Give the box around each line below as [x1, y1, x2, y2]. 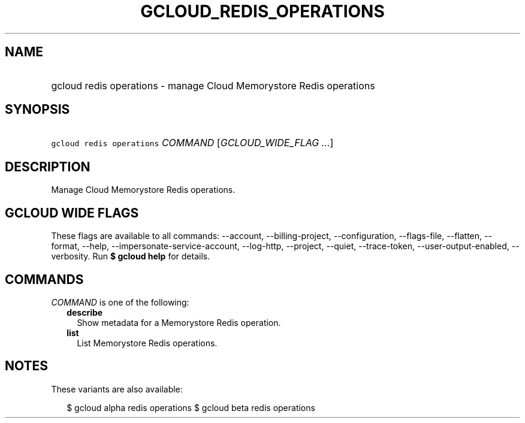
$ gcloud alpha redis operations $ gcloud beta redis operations [67, 402, 315, 413]
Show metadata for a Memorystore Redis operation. [77, 317, 281, 328]
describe [67, 307, 103, 318]
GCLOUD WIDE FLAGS [5, 205, 139, 220]
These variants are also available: [51, 383, 183, 394]
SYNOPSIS [5, 102, 70, 117]
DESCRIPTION [5, 159, 90, 174]
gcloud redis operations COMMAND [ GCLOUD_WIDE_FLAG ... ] [51, 137, 334, 149]
